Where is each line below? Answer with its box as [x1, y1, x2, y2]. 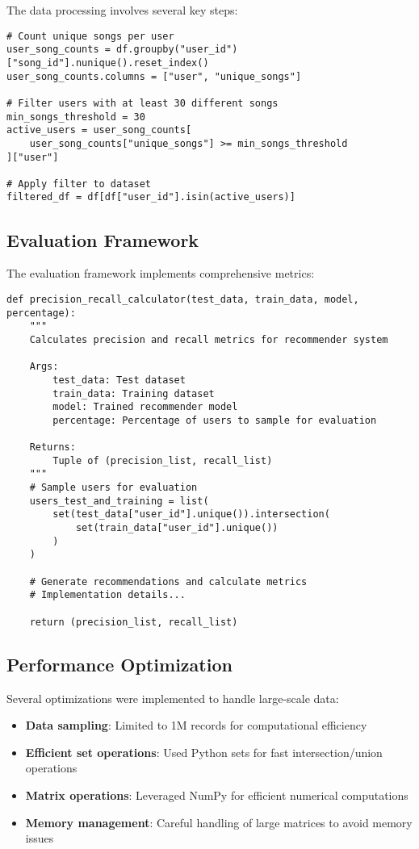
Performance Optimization [6, 651, 233, 676]
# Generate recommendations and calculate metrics [29, 575, 308, 588]
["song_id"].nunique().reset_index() [6, 56, 209, 69]
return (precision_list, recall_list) [29, 616, 238, 628]
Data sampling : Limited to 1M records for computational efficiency [25, 717, 367, 734]
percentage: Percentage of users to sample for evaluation [52, 414, 377, 426]
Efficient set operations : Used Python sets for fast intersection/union [25, 743, 383, 760]
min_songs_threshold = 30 [6, 111, 145, 123]
